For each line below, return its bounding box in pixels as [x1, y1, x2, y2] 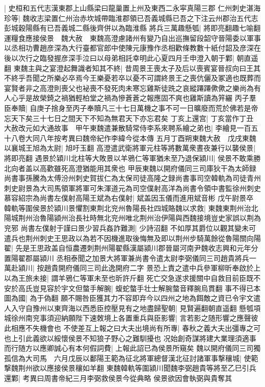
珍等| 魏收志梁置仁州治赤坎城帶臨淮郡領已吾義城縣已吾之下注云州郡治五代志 [4, 12, 258, 23]
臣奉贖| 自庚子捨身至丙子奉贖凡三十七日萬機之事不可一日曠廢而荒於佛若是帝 [4, 102, 258, 113]
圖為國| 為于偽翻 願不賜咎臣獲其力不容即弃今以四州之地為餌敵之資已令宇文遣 [4, 293, 261, 303]
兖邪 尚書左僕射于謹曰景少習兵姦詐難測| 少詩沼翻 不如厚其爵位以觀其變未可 [4, 223, 256, 233]
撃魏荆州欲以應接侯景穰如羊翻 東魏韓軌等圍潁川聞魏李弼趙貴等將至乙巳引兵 [4, 362, 256, 373]
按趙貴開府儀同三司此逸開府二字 [37, 262, 144, 273]
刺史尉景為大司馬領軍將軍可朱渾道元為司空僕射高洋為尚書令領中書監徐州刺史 [4, 182, 261, 193]
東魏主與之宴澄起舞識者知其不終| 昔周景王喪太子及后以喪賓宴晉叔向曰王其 [13, 62, 261, 73]
